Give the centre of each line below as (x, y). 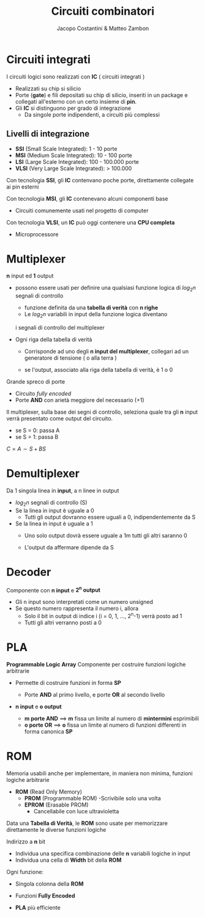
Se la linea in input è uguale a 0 (55, 510)
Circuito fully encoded (43, 393)
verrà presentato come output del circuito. (60, 419)
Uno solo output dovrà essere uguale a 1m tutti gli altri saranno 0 (106, 535)
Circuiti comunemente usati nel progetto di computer (82, 211)
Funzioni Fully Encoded (45, 896)
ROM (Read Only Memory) (49, 791)
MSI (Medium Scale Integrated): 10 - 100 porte (74, 155)
